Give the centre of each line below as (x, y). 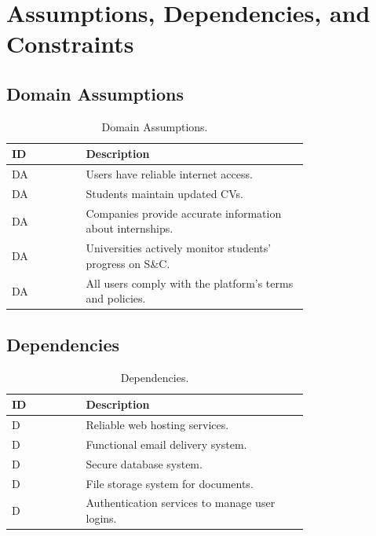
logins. (101, 518)
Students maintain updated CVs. (164, 194)
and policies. (116, 298)
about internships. (130, 228)
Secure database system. (144, 463)
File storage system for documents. (170, 483)
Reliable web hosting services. (157, 425)
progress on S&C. (128, 263)
